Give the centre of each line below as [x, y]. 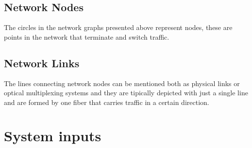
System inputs [53, 135]
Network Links [42, 63]
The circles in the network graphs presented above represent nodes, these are [118, 27]
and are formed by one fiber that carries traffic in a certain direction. [107, 102]
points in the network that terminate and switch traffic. [87, 37]
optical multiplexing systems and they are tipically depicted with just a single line [126, 93]
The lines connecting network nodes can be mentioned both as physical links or [122, 83]
